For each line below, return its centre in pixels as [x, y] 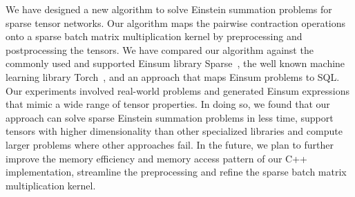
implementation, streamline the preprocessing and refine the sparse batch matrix [176, 172]
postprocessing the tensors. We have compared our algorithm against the [160, 49]
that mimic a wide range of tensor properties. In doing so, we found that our [168, 104]
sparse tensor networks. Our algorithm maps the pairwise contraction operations [176, 22]
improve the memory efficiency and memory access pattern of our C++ [157, 158]
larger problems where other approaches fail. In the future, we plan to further [170, 144]
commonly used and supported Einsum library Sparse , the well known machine [175, 63]
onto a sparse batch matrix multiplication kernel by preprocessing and [154, 36]
